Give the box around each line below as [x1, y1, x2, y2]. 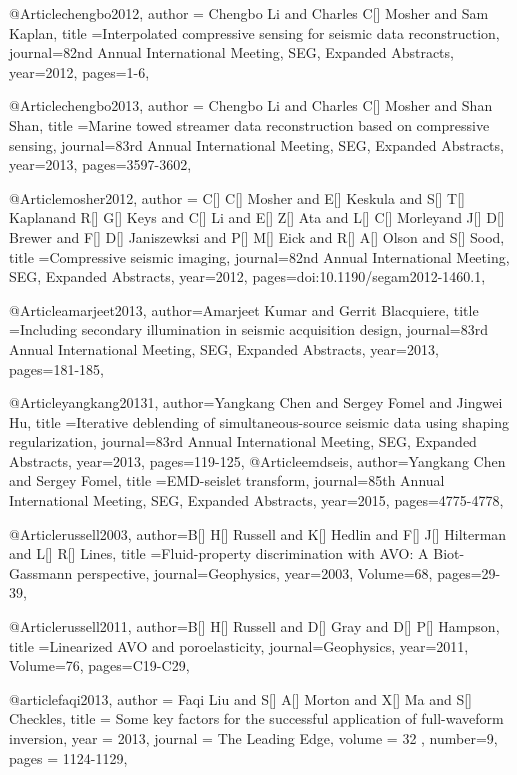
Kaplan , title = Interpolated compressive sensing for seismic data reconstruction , [9, 22, 500, 43]
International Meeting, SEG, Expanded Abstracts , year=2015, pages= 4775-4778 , [9, 490, 504, 511]
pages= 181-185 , [9, 358, 104, 379]
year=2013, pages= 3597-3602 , [9, 154, 192, 175]
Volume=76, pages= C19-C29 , [9, 655, 190, 676]
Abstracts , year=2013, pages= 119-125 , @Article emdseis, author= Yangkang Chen [9, 450, 506, 471]
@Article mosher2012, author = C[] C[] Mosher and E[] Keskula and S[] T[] [9, 187, 466, 208]
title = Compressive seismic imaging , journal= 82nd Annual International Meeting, [9, 246, 510, 267]
